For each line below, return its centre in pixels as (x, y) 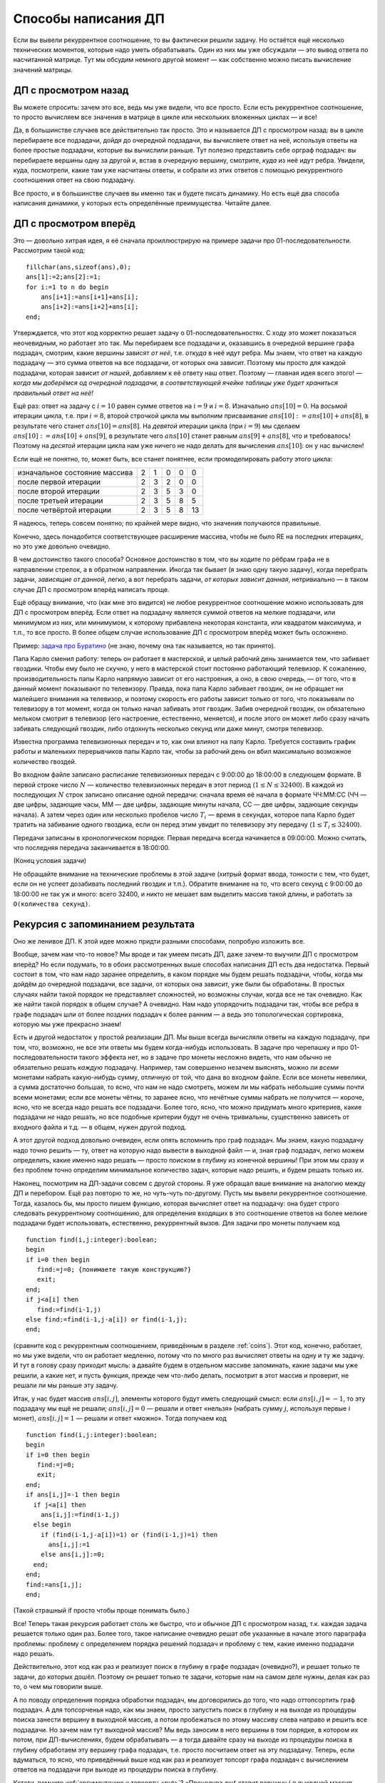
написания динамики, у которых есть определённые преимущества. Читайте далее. (142, 203)
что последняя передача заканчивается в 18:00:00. (92, 847)
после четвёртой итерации (65, 510)
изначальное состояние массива (75, 473)
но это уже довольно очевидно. (62, 546)
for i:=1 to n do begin (67, 287)
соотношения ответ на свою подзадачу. (74, 180)
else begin (52, 1525)
